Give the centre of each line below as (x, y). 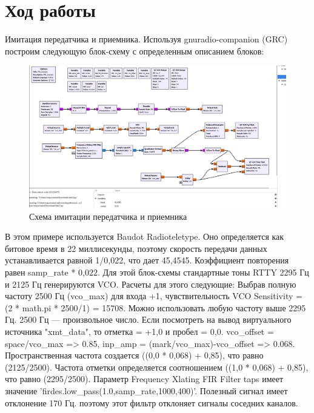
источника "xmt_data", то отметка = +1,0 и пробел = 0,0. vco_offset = (139, 332)
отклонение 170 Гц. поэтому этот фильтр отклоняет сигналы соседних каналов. (152, 402)
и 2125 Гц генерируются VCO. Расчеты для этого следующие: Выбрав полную (151, 284)
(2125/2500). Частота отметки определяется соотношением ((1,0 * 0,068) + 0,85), (157, 367)
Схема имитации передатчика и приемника (108, 216)
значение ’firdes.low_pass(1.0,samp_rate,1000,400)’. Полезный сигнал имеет (146, 390)
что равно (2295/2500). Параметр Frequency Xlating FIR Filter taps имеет (144, 379)
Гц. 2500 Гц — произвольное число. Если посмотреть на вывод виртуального (148, 319)
